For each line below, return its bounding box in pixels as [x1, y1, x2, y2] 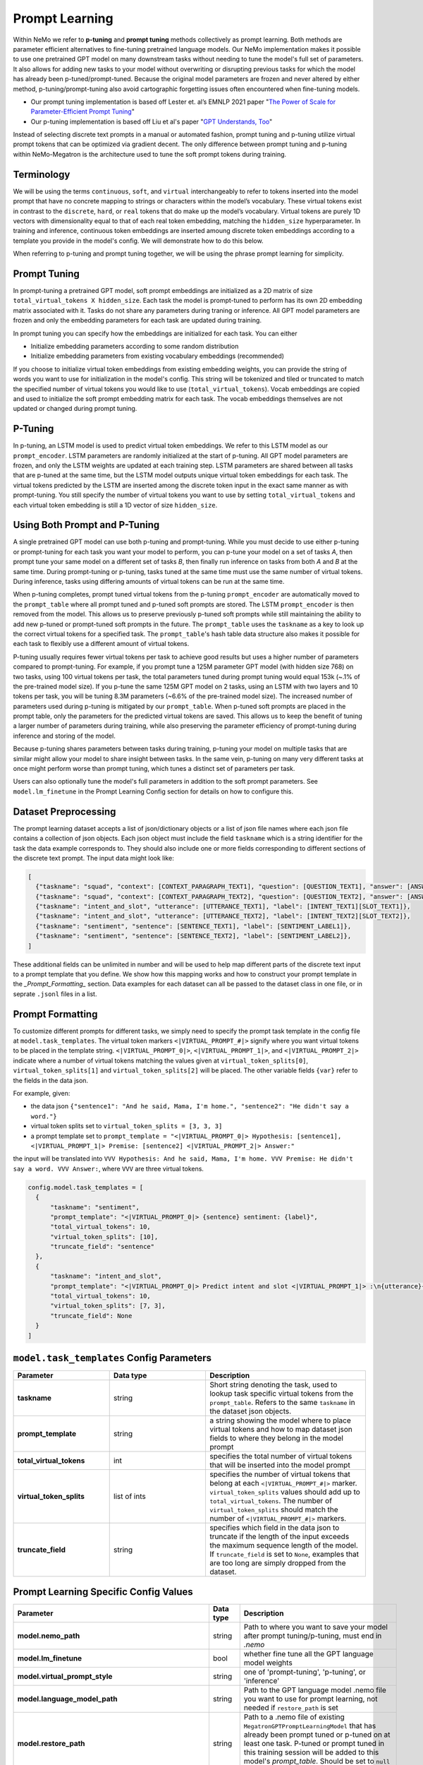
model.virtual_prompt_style [17, 1671, 113, 1681]
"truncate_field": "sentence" [50, 1243, 155, 1251]
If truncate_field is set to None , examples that [209, 1550, 360, 1560]
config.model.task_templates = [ [27, 1183, 144, 1191]
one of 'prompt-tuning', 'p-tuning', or [243, 1667, 366, 1677]
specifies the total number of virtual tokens [209, 1452, 352, 1461]
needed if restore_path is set [243, 1702, 338, 1712]
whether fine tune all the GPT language [243, 1649, 374, 1658]
